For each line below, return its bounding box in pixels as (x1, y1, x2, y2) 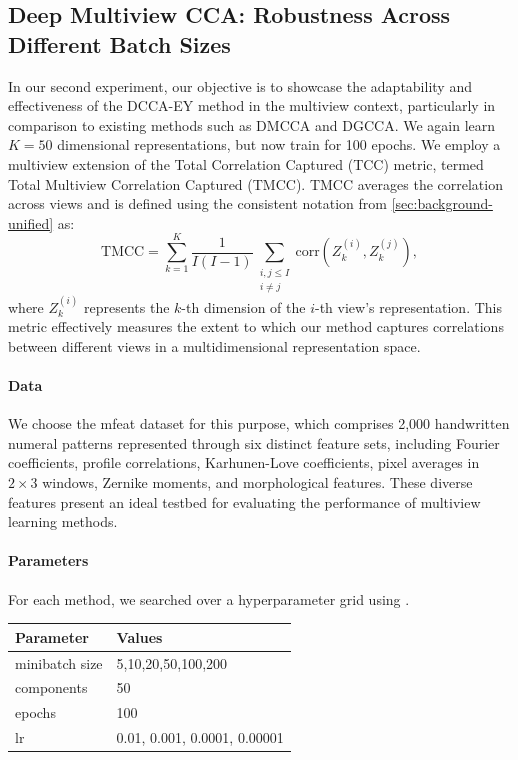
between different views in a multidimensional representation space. (8, 335, 421, 356)
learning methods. (8, 511, 118, 532)
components (15, 677, 88, 698)
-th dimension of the (181, 296, 306, 317)
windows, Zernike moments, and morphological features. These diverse (42, 472, 473, 493)
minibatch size (15, 652, 103, 673)
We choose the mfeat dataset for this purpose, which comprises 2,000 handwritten (8, 413, 510, 434)
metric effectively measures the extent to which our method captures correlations (8, 316, 504, 337)
